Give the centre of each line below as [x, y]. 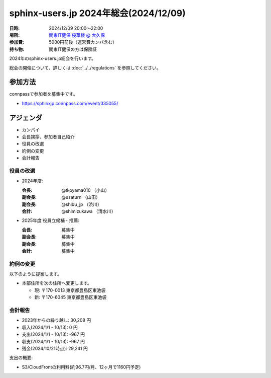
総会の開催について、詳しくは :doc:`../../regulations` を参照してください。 [85, 67]
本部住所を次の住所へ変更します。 [57, 283]
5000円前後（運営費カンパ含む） [83, 42]
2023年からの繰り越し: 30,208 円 [56, 320]
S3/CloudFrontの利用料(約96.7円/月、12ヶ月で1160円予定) [81, 367]
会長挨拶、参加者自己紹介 [48, 137]
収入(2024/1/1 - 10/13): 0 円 [50, 327]
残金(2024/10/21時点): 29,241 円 [55, 348]
